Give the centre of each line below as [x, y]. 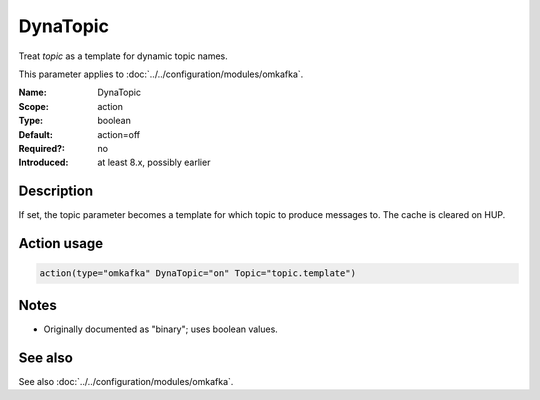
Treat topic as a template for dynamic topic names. [123, 56]
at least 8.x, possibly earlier [154, 162]
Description [56, 191]
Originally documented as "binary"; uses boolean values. [161, 329]
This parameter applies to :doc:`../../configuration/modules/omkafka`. [161, 74]
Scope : [33, 106]
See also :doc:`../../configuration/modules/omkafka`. [126, 381]
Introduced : [43, 162]
